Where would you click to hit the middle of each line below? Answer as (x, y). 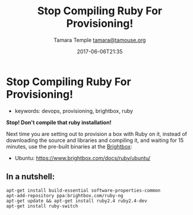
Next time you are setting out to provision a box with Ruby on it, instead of (96, 134)
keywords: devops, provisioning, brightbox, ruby (74, 110)
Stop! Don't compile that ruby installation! (59, 122)
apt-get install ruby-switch (42, 206)
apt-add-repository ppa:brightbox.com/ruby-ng (65, 195)
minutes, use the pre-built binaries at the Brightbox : (69, 146)
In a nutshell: (31, 177)
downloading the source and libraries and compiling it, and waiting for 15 (95, 140)
